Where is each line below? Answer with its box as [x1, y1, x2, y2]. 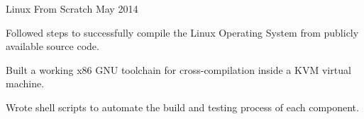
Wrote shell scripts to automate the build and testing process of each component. [6, 99, 359, 114]
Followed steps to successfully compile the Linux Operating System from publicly [6, 25, 359, 39]
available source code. [6, 39, 99, 54]
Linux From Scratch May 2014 [6, 1, 138, 15]
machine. [6, 76, 45, 91]
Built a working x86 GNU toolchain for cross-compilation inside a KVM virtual [6, 62, 351, 77]
